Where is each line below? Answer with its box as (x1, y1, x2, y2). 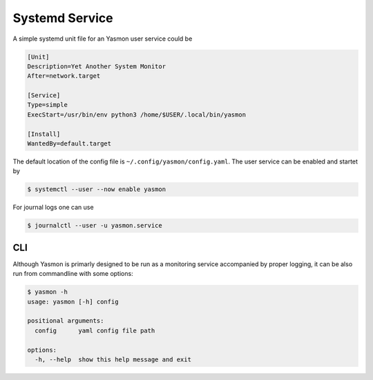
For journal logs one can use (12, 203, 94, 212)
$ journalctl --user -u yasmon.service (27, 221, 162, 230)
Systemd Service (12, 10, 113, 26)
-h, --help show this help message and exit (35, 355, 191, 363)
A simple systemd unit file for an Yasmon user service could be (12, 34, 193, 43)
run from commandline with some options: (12, 270, 134, 278)
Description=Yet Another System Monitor (27, 62, 166, 70)
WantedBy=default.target (27, 140, 112, 148)
